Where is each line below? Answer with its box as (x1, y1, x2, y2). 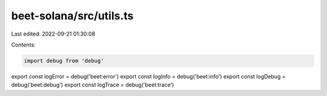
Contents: (11, 41, 36, 48)
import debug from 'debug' (24, 57, 104, 64)
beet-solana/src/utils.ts (11, 9, 134, 22)
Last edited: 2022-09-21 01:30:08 (11, 30, 96, 37)
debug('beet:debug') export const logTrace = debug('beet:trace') (11, 82, 174, 89)
